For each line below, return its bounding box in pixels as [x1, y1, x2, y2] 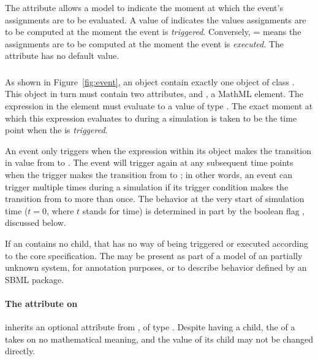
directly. [5, 344, 36, 357]
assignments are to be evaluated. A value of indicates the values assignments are [5, 13, 306, 26]
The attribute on [5, 297, 78, 309]
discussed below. [5, 216, 66, 229]
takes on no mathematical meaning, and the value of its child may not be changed [5, 332, 313, 345]
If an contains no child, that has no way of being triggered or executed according [5, 237, 308, 250]
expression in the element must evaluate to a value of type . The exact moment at [5, 99, 313, 112]
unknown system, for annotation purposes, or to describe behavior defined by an [5, 261, 307, 274]
